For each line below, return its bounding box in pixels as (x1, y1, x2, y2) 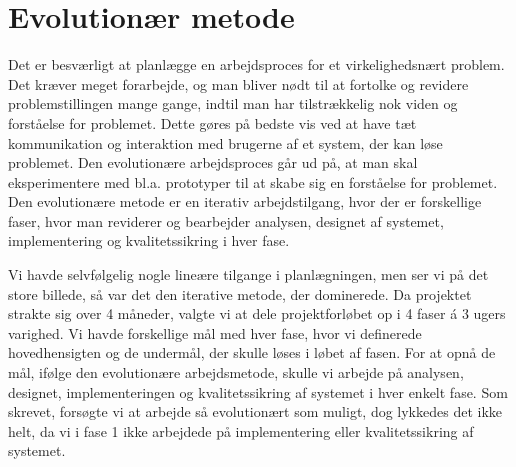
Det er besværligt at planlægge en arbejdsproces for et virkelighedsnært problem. (8, 54, 505, 75)
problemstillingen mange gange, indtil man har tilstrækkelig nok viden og (8, 93, 458, 114)
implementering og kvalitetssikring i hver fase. (8, 230, 290, 251)
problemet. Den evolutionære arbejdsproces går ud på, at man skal (8, 152, 418, 173)
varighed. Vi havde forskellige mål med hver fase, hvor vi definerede (8, 322, 422, 343)
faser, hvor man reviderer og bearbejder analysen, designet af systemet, (8, 210, 444, 231)
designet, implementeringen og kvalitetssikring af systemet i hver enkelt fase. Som (8, 381, 508, 402)
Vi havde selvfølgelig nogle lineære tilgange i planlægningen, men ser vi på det (8, 264, 489, 285)
